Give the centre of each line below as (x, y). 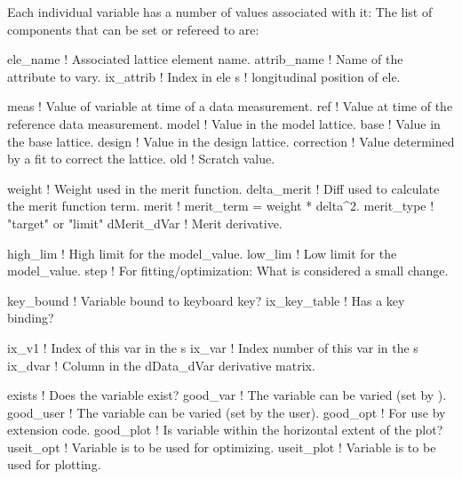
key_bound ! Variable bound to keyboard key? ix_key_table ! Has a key (206, 300)
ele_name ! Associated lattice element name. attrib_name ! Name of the (205, 59)
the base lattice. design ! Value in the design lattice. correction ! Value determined (231, 141)
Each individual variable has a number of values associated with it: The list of (220, 12)
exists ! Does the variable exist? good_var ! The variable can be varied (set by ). (227, 395)
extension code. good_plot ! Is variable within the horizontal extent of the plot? (225, 430)
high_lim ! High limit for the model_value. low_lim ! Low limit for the (202, 253)
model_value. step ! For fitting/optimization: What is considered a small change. (228, 271)
